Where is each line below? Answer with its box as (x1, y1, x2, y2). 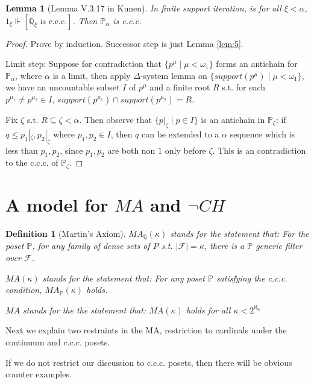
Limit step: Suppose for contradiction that (5, 57, 162, 70)
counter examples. (5, 368, 72, 380)
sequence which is (230, 127, 295, 140)
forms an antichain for (216, 57, 298, 70)
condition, (5, 283, 42, 296)
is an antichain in (201, 113, 265, 125)
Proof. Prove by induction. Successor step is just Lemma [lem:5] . (5, 37, 243, 49)
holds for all (186, 303, 231, 316)
